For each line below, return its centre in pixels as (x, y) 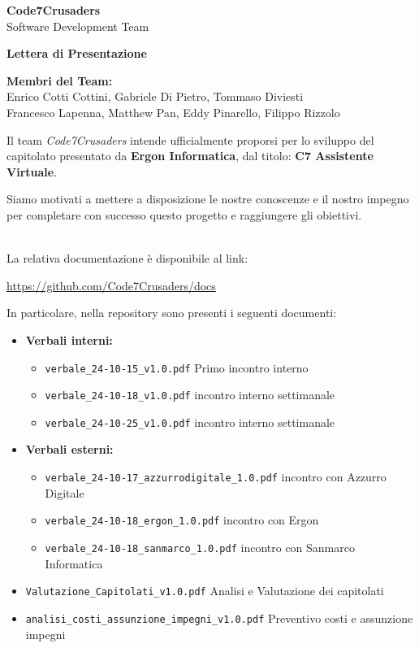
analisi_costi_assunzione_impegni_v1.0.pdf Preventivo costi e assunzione (219, 618)
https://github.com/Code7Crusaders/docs (111, 285)
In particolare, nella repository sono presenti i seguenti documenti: (172, 313)
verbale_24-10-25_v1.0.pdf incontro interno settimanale (190, 422)
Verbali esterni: (69, 449)
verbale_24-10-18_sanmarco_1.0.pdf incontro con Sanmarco (200, 547)
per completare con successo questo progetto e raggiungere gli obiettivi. (184, 214)
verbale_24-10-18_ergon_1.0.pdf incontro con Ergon (182, 520)
